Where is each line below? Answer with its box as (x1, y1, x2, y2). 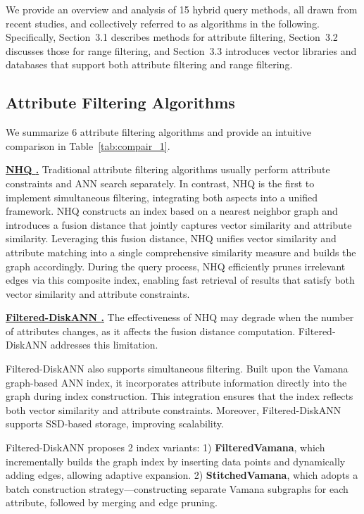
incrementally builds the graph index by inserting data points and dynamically (6, 453, 346, 468)
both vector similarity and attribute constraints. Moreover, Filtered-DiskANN (6, 402, 341, 417)
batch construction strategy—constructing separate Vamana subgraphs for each (6, 481, 349, 496)
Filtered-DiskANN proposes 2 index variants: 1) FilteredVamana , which (6, 440, 325, 455)
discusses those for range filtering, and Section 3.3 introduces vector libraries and (6, 43, 357, 58)
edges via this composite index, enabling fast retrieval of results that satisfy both (6, 272, 355, 287)
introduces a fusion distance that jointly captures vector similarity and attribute (6, 217, 352, 232)
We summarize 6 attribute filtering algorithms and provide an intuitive (6, 125, 311, 139)
